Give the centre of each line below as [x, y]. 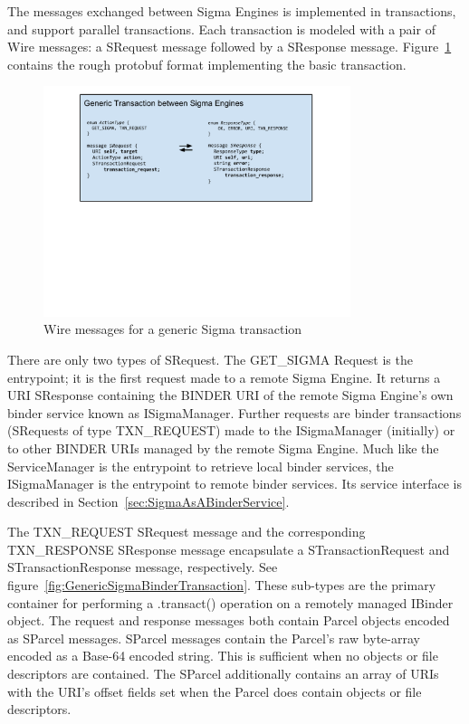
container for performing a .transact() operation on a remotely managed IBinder [230, 602]
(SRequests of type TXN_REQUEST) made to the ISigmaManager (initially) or [231, 430]
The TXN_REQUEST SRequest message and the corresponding [187, 532]
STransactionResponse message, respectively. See [143, 567]
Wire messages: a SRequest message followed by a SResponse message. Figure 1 [230, 47]
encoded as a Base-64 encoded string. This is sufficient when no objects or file [223, 656]
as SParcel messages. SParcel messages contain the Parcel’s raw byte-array [214, 638]
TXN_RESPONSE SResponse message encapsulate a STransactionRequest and [229, 549]
